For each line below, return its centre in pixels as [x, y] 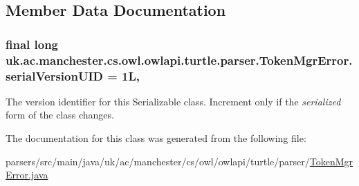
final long [32, 44]
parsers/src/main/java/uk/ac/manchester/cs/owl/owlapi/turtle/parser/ [158, 161]
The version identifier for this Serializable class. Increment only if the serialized [173, 101]
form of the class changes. [60, 115]
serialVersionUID [54, 75]
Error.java [27, 175]
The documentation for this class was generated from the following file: [156, 138]
